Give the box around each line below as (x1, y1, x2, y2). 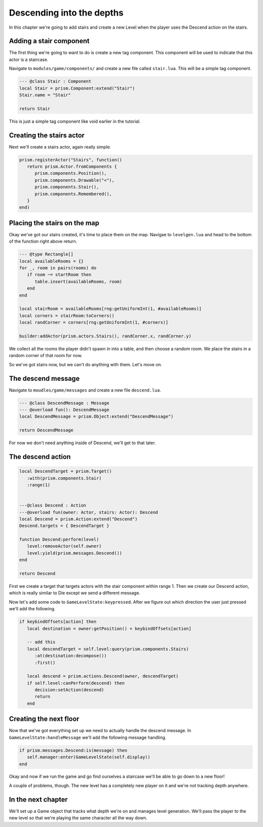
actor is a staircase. (9, 56, 49, 62)
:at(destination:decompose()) (35, 653, 107, 658)
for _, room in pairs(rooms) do (19, 265, 97, 271)
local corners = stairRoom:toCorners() (19, 313, 114, 319)
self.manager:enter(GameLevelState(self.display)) (27, 754, 150, 760)
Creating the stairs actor (9, 131, 85, 139)
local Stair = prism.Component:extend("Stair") (19, 85, 135, 91)
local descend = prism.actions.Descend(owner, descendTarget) (27, 674, 179, 679)
